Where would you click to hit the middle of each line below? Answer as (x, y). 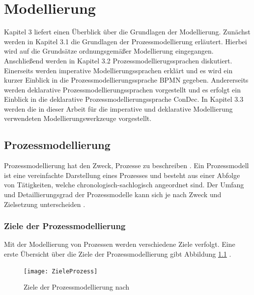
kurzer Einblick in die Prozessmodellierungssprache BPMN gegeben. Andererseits (126, 80)
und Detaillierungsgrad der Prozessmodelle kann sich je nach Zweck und (113, 194)
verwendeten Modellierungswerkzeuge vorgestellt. (78, 118)
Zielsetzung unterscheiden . (45, 204)
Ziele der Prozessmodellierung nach (77, 287)
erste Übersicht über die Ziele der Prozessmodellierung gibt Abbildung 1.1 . (118, 254)
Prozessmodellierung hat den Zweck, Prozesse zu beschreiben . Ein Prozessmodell (127, 165)
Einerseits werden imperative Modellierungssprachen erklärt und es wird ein (118, 70)
